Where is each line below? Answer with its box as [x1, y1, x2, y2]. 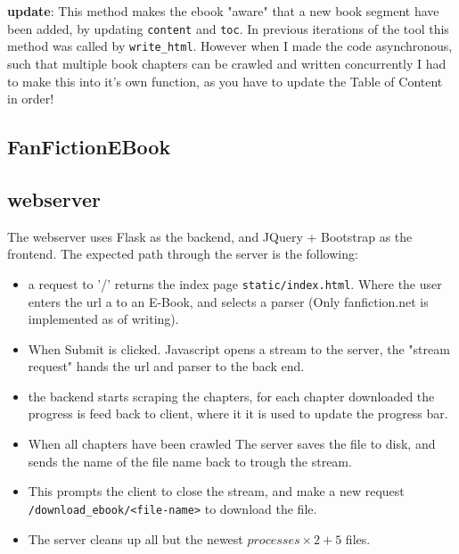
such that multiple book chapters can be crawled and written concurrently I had [7, 54, 447, 72]
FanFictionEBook [7, 133, 171, 161]
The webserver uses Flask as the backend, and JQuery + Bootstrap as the [7, 227, 413, 245]
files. [345, 529, 371, 548]
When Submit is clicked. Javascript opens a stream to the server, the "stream [28, 339, 450, 358]
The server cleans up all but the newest [28, 529, 243, 548]
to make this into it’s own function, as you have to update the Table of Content [7, 71, 443, 90]
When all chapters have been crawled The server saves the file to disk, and [28, 434, 436, 453]
